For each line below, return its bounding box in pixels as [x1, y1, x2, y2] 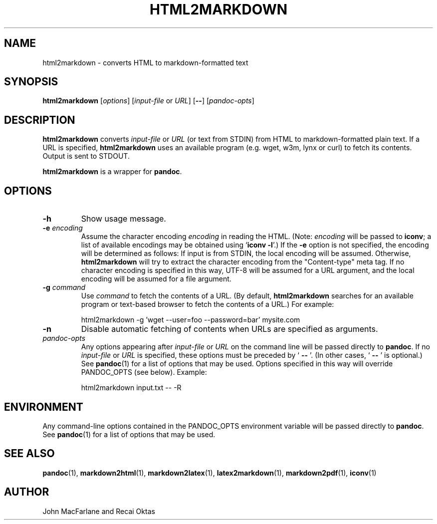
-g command [42, 283, 86, 292]
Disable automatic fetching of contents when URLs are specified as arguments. [81, 324, 378, 334]
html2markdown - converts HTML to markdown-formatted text [42, 58, 248, 67]
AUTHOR [4, 486, 49, 499]
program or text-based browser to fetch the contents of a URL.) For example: [81, 300, 334, 309]
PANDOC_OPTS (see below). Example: [81, 368, 207, 377]
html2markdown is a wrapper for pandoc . [42, 167, 182, 176]
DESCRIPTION [4, 113, 75, 126]
